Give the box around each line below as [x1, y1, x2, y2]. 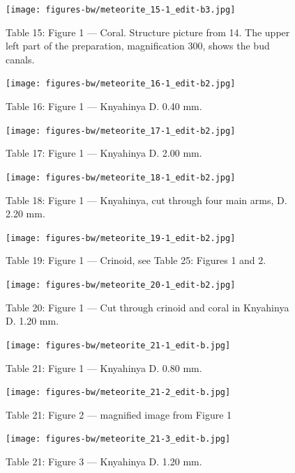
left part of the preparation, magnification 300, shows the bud [6, 38, 270, 53]
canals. [6, 52, 35, 66]
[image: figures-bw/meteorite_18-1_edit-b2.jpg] [6, 172, 236, 183]
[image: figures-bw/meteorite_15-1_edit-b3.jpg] [6, 5, 236, 15]
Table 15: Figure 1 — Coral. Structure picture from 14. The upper [6, 24, 290, 39]
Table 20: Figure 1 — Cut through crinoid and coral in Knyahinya [6, 300, 289, 314]
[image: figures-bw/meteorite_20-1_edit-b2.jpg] [6, 280, 236, 290]
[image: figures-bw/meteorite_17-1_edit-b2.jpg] [6, 125, 236, 136]
